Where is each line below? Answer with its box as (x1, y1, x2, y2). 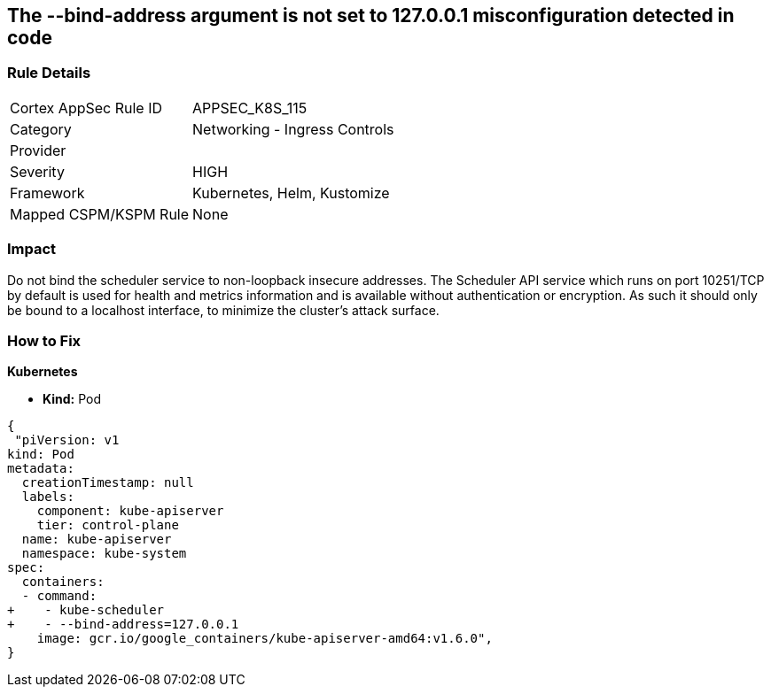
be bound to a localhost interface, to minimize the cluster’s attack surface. (7, 302, 440, 318)
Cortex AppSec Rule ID (10, 98, 163, 117)
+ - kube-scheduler (7, 603, 165, 618)
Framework (10, 183, 85, 202)
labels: (21, 490, 74, 505)
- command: (21, 589, 97, 604)
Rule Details (7, 64, 91, 82)
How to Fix (7, 331, 82, 350)
